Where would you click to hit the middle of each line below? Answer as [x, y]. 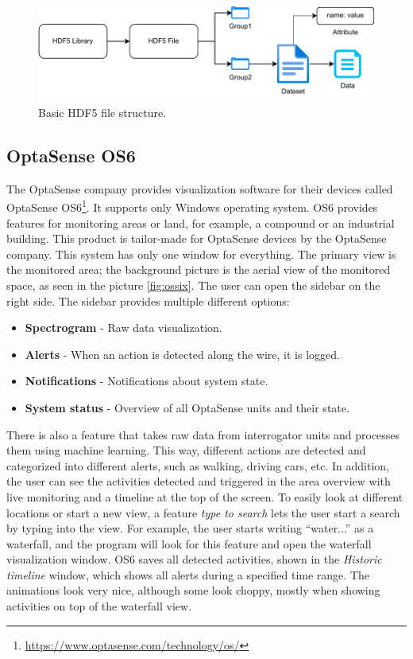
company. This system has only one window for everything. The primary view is [201, 253]
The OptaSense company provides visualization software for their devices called [200, 188]
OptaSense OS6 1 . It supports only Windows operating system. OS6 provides [192, 206]
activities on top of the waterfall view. [99, 606]
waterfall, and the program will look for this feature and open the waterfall [189, 543]
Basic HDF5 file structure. [102, 112]
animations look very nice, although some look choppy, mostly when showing [193, 590]
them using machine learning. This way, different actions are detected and [186, 450]
